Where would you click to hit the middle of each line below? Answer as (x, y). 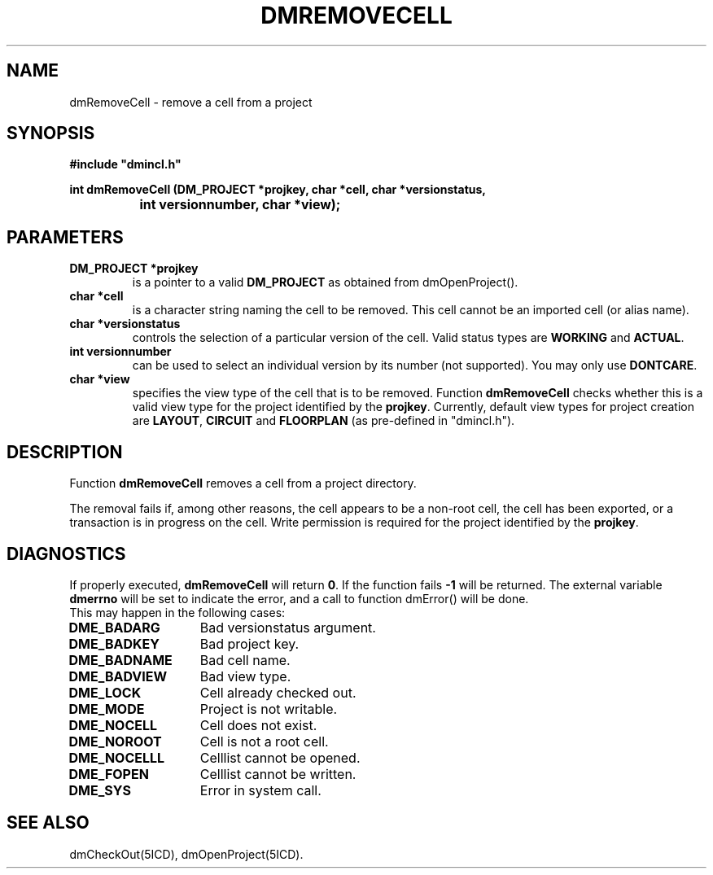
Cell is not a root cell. (264, 741)
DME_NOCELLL (117, 757)
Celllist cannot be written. (278, 774)
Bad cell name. (245, 660)
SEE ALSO (48, 823)
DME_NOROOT (115, 741)
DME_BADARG (114, 627)
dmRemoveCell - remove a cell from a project (191, 102)
